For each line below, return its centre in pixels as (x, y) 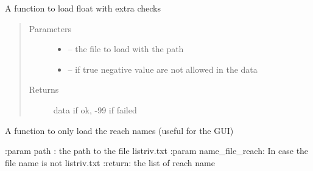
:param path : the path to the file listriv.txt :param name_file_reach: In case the (157, 151)
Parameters (50, 28)
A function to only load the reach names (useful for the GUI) (119, 130)
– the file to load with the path (126, 49)
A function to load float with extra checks (83, 8)
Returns (44, 89)
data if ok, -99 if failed (95, 109)
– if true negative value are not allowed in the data (163, 69)
